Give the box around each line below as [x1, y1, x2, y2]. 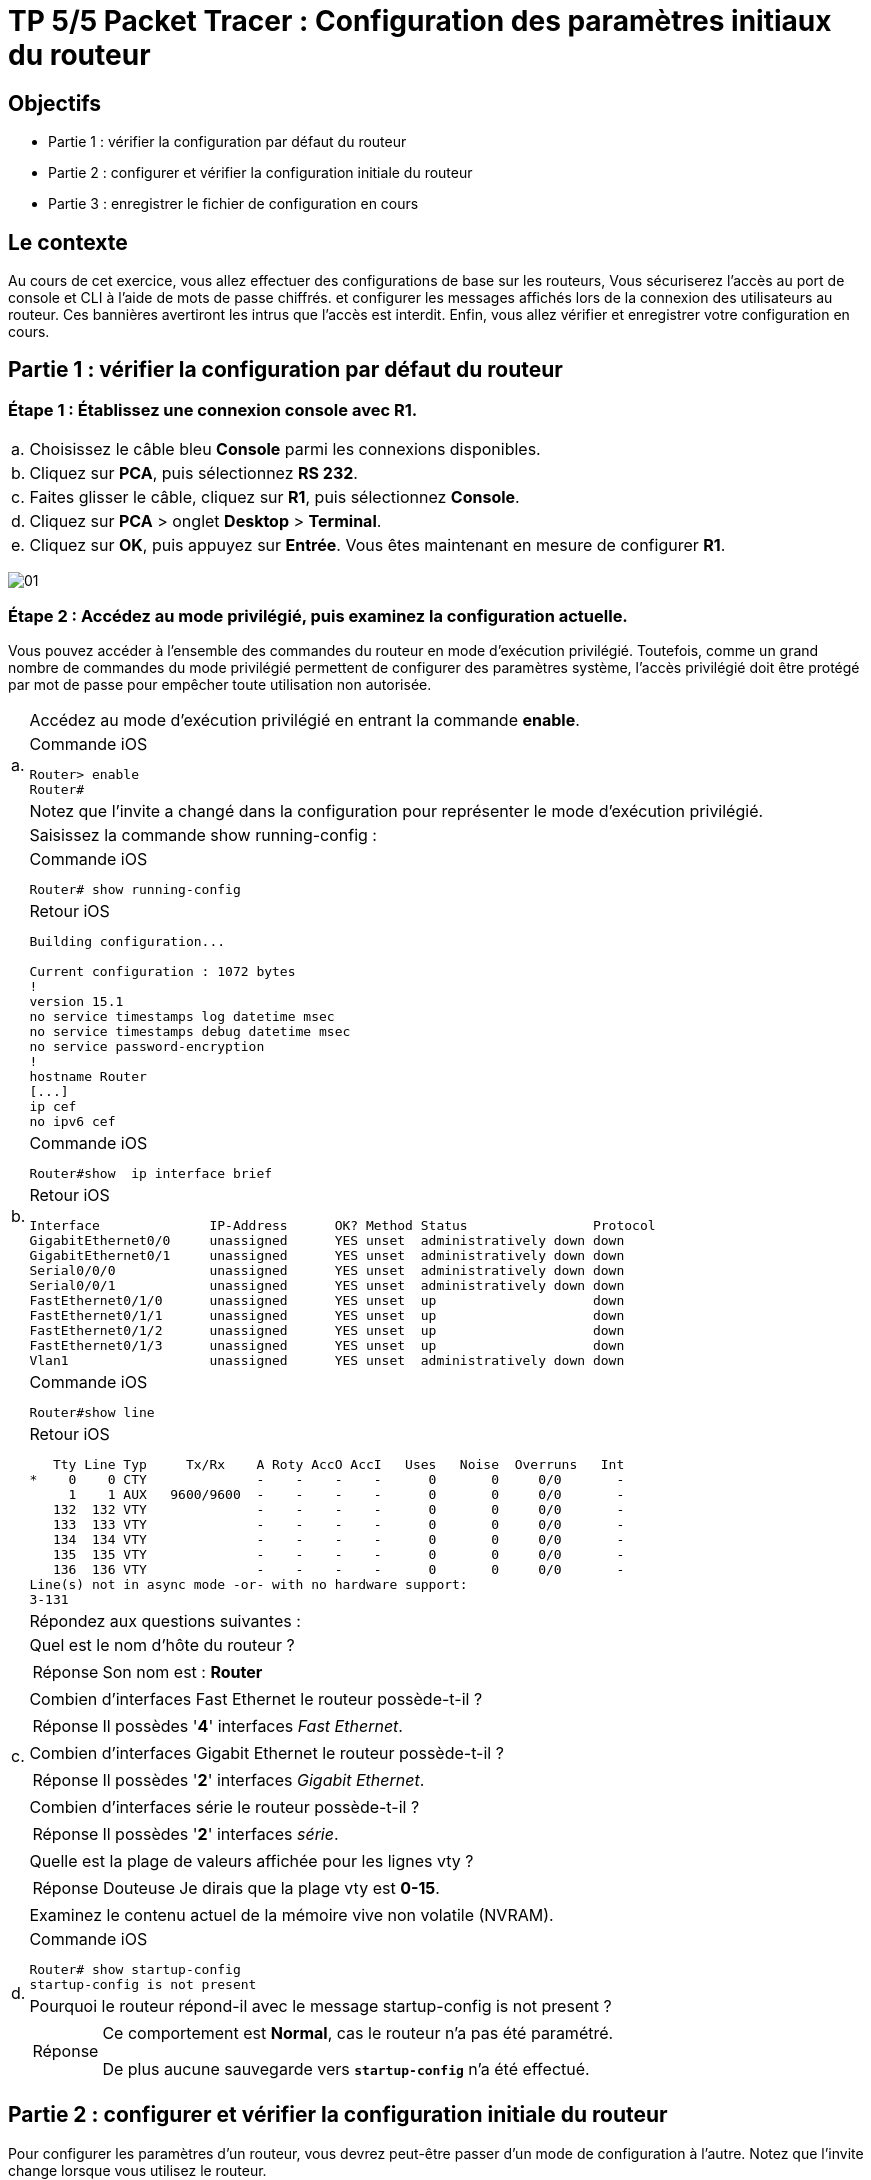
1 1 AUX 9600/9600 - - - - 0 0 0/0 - [68, 1486, 625, 1502]
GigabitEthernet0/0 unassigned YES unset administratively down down [29, 1232, 625, 1248]
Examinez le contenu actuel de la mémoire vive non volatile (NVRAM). [29, 1904, 554, 1925]
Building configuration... [29, 933, 226, 949]
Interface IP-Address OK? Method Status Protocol [29, 1217, 656, 1233]
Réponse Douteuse [32, 1877, 176, 1898]
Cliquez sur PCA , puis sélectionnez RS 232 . [29, 463, 358, 484]
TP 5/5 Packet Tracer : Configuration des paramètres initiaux [8, 4, 832, 38]
